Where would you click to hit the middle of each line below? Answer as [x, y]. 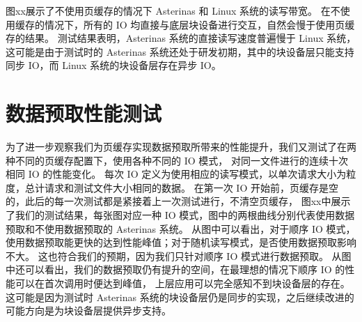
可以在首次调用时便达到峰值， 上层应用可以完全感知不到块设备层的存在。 [182, 283]
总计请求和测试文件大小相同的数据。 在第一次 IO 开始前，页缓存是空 [181, 187]
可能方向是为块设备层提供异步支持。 [88, 310]
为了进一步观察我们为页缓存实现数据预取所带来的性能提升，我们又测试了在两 [181, 147]
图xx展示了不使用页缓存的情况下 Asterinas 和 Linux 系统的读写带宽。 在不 [173, 10]
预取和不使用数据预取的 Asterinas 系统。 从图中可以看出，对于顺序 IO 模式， [181, 228]
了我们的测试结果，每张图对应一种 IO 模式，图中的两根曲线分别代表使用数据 [180, 215]
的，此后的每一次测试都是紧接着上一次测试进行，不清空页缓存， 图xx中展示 [178, 201]
